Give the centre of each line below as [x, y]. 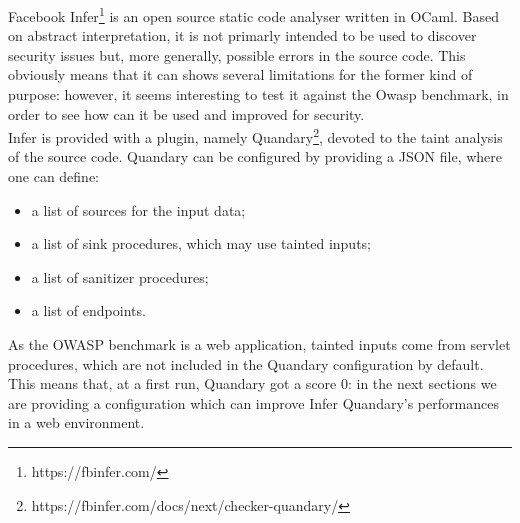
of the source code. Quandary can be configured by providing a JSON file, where [255, 156]
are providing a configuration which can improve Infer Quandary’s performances [253, 402]
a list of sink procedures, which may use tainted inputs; [201, 243]
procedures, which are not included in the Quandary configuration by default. [246, 363]
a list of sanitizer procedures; [120, 276]
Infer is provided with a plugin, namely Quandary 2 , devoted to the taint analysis [255, 135]
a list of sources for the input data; [138, 209]
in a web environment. [76, 422]
